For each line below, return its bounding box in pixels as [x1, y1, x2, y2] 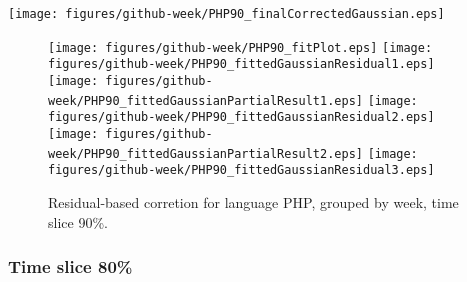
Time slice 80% [8, 254, 133, 279]
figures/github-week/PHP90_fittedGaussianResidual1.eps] [48, 57, 435, 72]
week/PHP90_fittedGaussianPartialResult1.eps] [48, 93, 363, 108]
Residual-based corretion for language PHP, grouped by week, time [48, 191, 459, 212]
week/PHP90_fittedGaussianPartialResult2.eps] [48, 146, 363, 161]
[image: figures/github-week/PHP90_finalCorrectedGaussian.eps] [8, 7, 445, 21]
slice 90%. [48, 211, 108, 232]
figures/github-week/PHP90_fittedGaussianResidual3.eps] [48, 163, 435, 178]
